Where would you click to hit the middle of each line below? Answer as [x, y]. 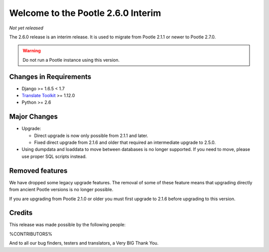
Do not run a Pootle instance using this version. [71, 60]
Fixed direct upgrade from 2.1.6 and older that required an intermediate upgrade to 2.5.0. [125, 142]
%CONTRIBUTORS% [31, 234]
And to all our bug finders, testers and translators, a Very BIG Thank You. [84, 243]
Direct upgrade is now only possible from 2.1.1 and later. [91, 135]
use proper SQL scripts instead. [54, 156]
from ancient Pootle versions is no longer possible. [61, 190]
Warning [32, 51]
